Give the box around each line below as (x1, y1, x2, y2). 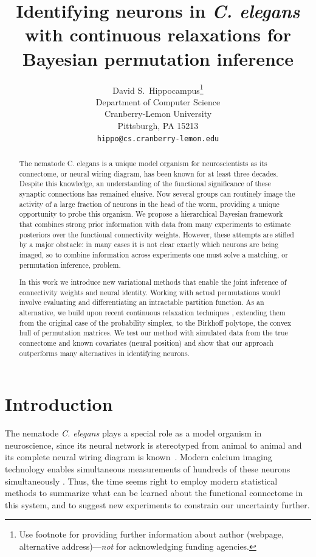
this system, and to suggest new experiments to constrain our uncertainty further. (5, 498, 310, 511)
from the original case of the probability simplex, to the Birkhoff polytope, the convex (19, 317, 292, 328)
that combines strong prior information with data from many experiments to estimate (19, 219, 291, 229)
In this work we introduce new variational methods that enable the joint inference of (19, 277, 287, 287)
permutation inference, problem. (19, 259, 121, 270)
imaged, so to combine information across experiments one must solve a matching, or (19, 249, 288, 259)
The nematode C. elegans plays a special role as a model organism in (5, 427, 262, 440)
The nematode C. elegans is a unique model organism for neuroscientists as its (19, 158, 267, 168)
